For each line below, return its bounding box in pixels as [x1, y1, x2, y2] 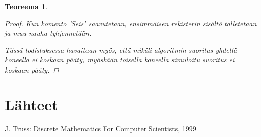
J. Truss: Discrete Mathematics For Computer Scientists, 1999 [5, 123, 196, 133]
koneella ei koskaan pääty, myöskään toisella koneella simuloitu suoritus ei [5, 54, 235, 65]
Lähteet [5, 94, 58, 114]
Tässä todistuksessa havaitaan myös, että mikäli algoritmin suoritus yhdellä [5, 44, 237, 55]
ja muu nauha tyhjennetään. [5, 28, 92, 38]
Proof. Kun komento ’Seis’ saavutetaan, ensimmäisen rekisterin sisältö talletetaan [5, 18, 257, 28]
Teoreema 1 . [5, 1, 48, 11]
